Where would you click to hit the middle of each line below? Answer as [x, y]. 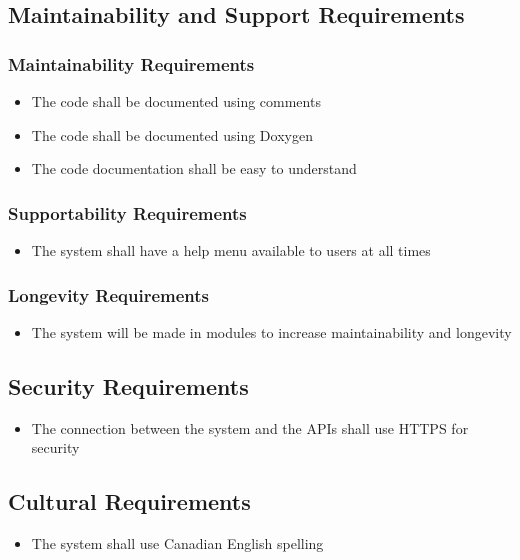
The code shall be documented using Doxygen [172, 134]
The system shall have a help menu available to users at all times [231, 250]
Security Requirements [128, 385]
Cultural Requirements [129, 501]
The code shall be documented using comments [176, 101]
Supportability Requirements [127, 212]
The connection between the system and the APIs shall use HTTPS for [250, 427]
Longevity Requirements [109, 294]
